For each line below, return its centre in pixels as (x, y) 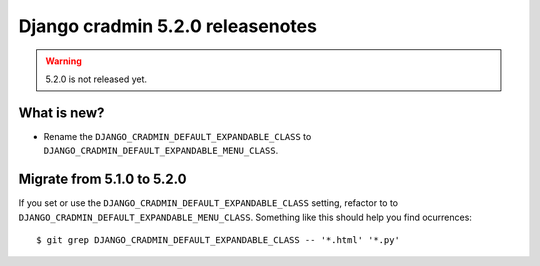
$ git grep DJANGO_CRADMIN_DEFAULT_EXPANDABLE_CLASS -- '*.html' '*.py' (218, 239)
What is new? (61, 112)
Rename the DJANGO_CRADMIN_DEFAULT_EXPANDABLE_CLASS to (177, 136)
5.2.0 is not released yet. (96, 79)
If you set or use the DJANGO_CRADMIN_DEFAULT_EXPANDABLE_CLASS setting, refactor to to (208, 203)
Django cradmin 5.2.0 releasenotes (167, 26)
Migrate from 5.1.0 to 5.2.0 (102, 179)
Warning (63, 61)
